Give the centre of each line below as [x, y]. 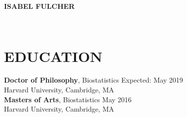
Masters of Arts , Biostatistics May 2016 [68, 99]
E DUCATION [53, 56]
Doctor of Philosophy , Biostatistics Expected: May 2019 [93, 80]
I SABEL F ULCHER [39, 6]
